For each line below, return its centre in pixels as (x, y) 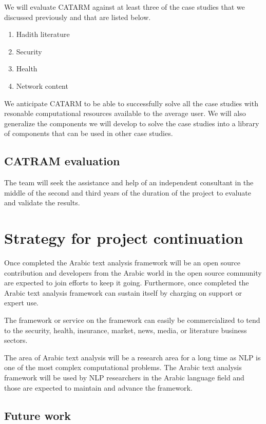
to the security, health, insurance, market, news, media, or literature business (126, 330)
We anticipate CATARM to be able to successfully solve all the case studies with (131, 103)
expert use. (22, 303)
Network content (42, 85)
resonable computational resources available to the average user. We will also (125, 113)
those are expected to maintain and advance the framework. (98, 387)
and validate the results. (42, 203)
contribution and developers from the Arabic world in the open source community (133, 272)
